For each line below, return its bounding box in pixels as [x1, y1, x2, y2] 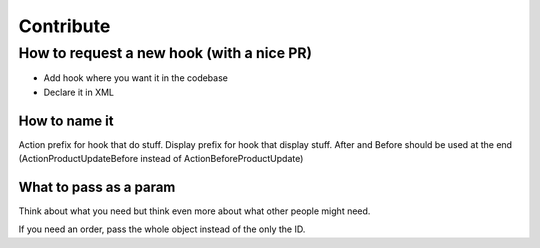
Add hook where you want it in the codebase [43, 72, 229, 84]
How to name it [18, 112, 114, 129]
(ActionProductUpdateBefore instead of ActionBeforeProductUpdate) [18, 153, 304, 165]
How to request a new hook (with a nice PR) [18, 44, 312, 62]
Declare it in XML [43, 86, 115, 98]
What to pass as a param [18, 178, 176, 195]
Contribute [18, 15, 111, 37]
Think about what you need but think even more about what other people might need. [18, 205, 371, 217]
